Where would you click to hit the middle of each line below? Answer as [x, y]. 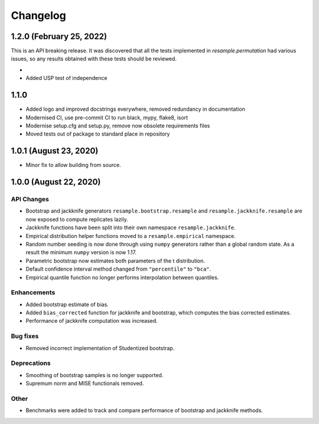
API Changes [30, 199]
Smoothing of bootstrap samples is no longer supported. [95, 375]
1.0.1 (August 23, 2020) [55, 151]
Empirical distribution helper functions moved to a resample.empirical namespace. [131, 236]
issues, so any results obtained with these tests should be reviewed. [94, 59]
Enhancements [33, 293]
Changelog [38, 15]
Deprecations [31, 363]
